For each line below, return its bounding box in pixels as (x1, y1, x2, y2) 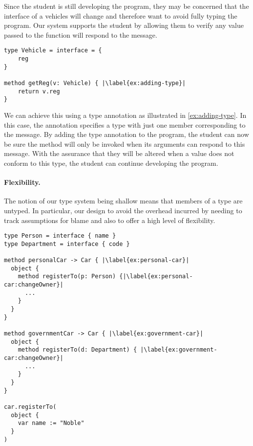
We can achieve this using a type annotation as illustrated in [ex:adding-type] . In (4, 110, 247, 120)
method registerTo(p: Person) (18, 273, 116, 280)
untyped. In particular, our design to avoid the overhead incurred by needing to (4, 205, 242, 215)
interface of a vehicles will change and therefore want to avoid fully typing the (4, 10, 237, 21)
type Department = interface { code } (4, 240, 130, 247)
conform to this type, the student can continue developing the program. (4, 157, 218, 168)
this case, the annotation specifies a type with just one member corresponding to (4, 119, 246, 130)
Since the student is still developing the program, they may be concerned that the (4, 1, 249, 11)
